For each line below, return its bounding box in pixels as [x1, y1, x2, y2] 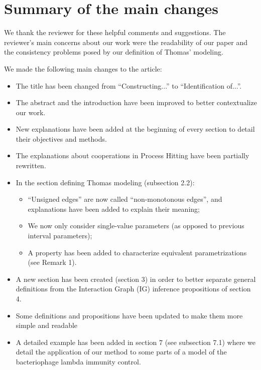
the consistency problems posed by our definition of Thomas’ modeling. [4, 47, 223, 57]
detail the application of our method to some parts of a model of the [16, 346, 227, 357]
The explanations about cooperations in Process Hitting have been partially [16, 150, 249, 161]
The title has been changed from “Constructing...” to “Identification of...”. [16, 80, 242, 91]
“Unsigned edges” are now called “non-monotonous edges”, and [28, 194, 222, 204]
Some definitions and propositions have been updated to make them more [16, 310, 243, 320]
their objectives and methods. [16, 133, 107, 144]
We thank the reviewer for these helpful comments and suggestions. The [4, 27, 226, 38]
